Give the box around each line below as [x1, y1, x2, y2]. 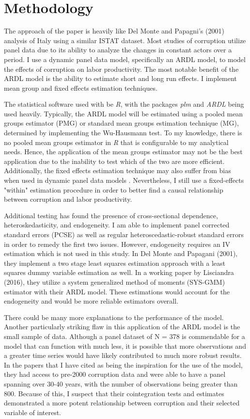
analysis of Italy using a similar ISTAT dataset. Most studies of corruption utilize [4, 35, 246, 45]
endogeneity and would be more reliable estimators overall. [4, 296, 179, 306]
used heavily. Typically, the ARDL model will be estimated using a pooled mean [4, 108, 243, 118]
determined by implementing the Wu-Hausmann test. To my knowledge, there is [4, 128, 242, 138]
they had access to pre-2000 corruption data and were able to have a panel [4, 369, 226, 379]
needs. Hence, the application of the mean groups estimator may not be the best [4, 146, 243, 157]
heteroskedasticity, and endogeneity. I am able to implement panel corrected [4, 220, 230, 230]
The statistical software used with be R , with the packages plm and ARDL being [4, 99, 244, 109]
